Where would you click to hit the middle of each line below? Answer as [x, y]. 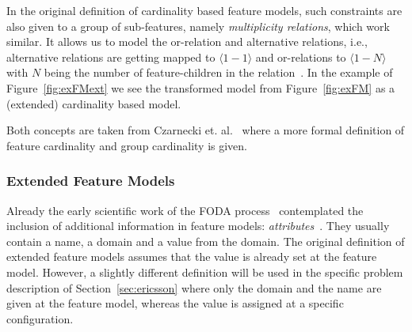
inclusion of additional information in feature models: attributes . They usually [198, 226]
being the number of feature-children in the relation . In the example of [218, 72]
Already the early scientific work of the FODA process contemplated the [185, 210]
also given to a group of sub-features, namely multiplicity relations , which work [198, 26]
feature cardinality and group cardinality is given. [127, 145]
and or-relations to [301, 57]
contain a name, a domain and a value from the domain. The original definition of [206, 241]
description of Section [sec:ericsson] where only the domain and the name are [194, 287]
